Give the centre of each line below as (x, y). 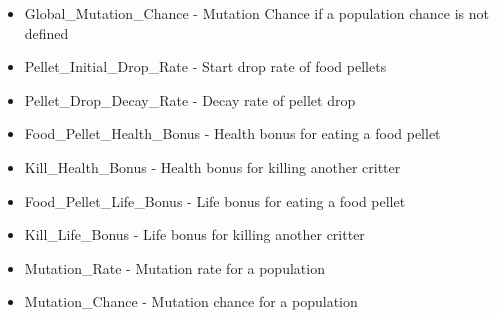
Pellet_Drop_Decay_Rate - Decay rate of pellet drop (190, 99)
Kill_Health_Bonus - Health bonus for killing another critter (212, 166)
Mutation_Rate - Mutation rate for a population (174, 267)
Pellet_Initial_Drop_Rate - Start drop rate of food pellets (205, 66)
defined (46, 32)
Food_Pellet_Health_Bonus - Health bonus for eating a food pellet (232, 133)
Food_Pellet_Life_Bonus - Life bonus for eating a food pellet (215, 200)
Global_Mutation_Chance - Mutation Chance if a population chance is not (256, 13)
